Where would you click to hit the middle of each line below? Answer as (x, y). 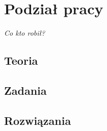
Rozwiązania (38, 120)
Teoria (21, 60)
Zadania (25, 90)
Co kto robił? (25, 33)
